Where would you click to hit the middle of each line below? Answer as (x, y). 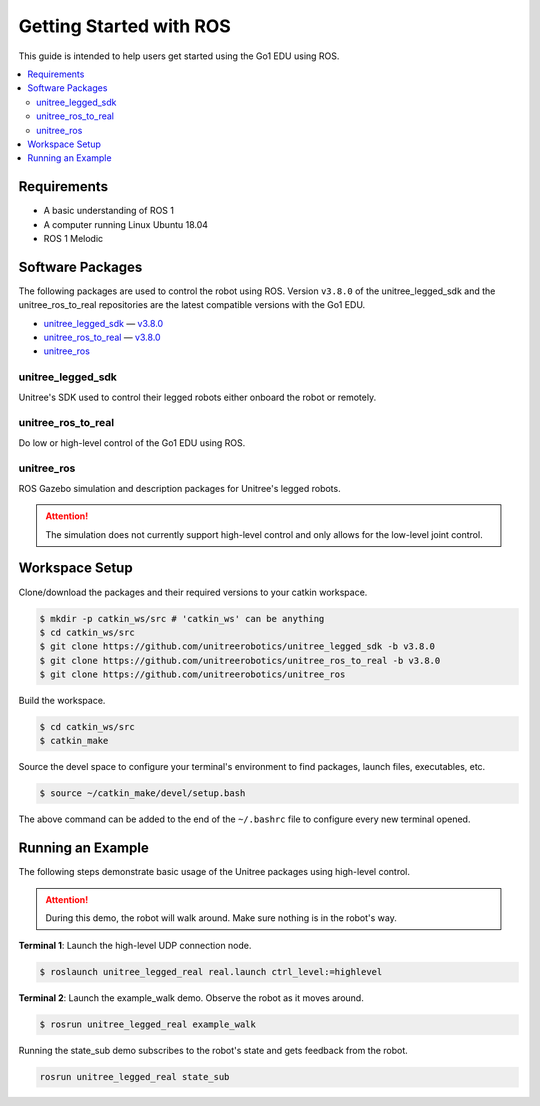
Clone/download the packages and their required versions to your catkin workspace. (193, 592)
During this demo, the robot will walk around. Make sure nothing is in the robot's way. (221, 918)
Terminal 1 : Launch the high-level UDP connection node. (135, 946)
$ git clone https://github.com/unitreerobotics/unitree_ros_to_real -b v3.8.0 (240, 660)
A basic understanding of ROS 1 (109, 211)
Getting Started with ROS (125, 26)
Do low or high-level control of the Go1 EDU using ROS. (132, 442)
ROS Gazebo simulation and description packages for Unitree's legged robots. (179, 488)
